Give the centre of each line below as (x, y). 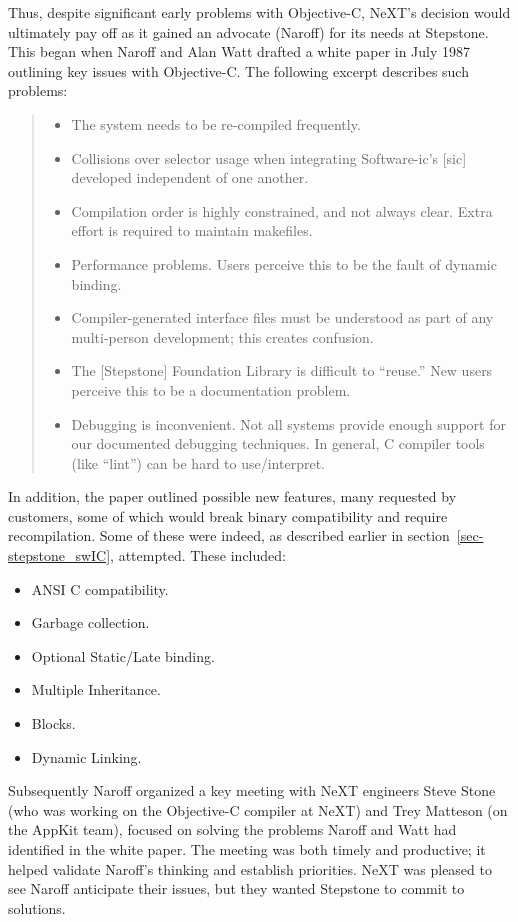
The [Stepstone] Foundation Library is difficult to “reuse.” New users (282, 370)
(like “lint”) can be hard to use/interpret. (198, 462)
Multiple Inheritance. (96, 689)
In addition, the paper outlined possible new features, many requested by (232, 496)
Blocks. (53, 723)
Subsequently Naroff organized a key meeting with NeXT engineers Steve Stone (252, 790)
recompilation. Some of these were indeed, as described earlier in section (229, 535)
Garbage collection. (90, 622)
